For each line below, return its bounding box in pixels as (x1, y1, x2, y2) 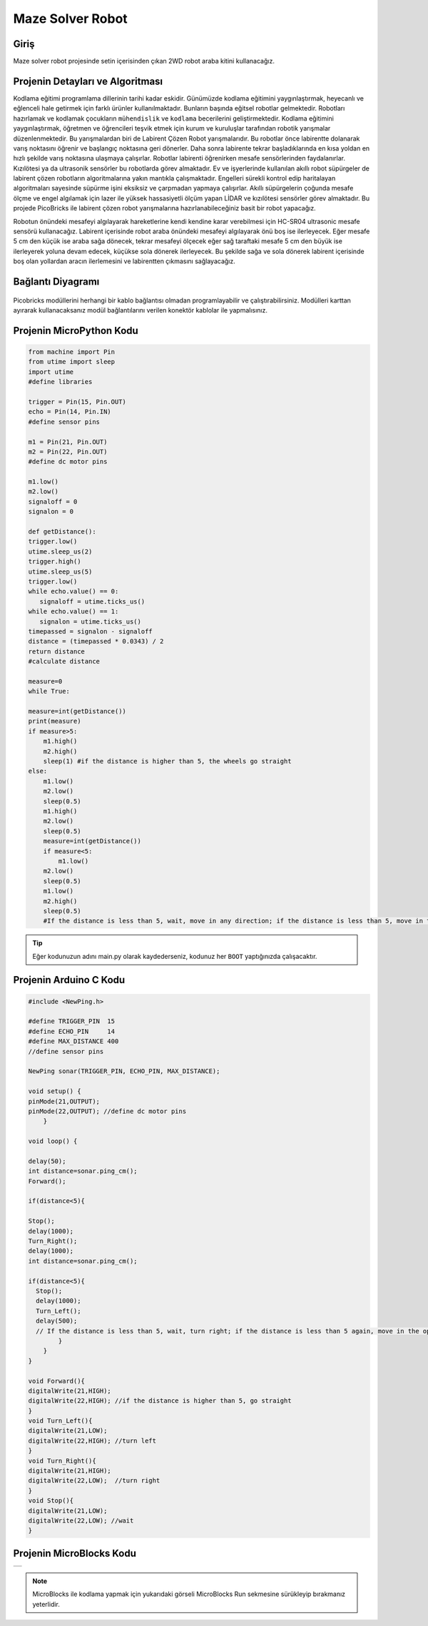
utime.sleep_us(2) (28, 547, 93, 556)
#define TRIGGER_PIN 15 (28, 1017, 116, 1025)
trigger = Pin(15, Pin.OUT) (28, 397, 126, 406)
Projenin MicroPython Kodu (13, 325, 138, 337)
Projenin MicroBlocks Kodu (13, 1547, 137, 1559)
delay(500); (36, 1317, 78, 1325)
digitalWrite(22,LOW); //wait (28, 1516, 134, 1525)
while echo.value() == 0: (28, 587, 119, 596)
